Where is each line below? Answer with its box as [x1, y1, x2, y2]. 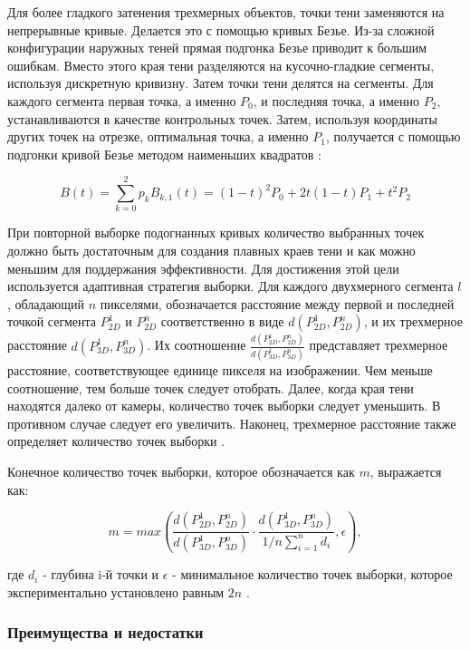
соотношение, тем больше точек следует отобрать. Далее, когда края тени [7, 378, 414, 397]
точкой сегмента [7, 312, 97, 331]
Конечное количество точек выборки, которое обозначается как [7, 462, 355, 481]
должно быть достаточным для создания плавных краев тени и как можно [7, 241, 416, 260]
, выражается [369, 462, 442, 481]
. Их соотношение [147, 335, 246, 354]
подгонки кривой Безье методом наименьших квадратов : [7, 144, 321, 163]
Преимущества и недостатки [7, 621, 204, 644]
